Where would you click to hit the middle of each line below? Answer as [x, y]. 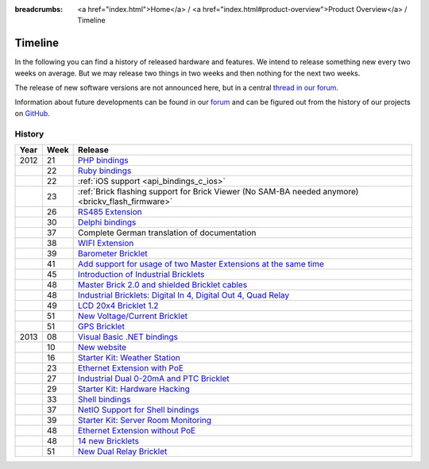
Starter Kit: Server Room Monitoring [145, 420]
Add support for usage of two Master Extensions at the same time [201, 264]
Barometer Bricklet [113, 254]
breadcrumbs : [39, 9]
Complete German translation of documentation [167, 233]
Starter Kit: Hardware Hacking [134, 389]
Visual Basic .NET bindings [128, 337]
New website [102, 347]
